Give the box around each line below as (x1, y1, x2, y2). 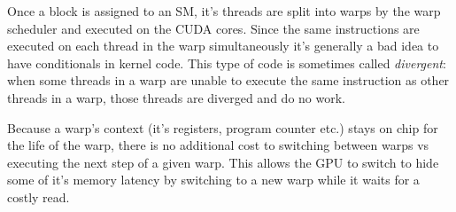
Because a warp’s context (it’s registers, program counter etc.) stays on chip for (7, 118, 438, 137)
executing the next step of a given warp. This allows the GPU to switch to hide (7, 153, 439, 171)
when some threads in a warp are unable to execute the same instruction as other (7, 71, 450, 90)
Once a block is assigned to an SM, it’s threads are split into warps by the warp (7, 2, 441, 20)
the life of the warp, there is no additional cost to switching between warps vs (7, 136, 429, 154)
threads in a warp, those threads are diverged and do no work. (7, 88, 345, 106)
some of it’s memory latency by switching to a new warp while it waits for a (7, 170, 420, 189)
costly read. (7, 187, 70, 206)
